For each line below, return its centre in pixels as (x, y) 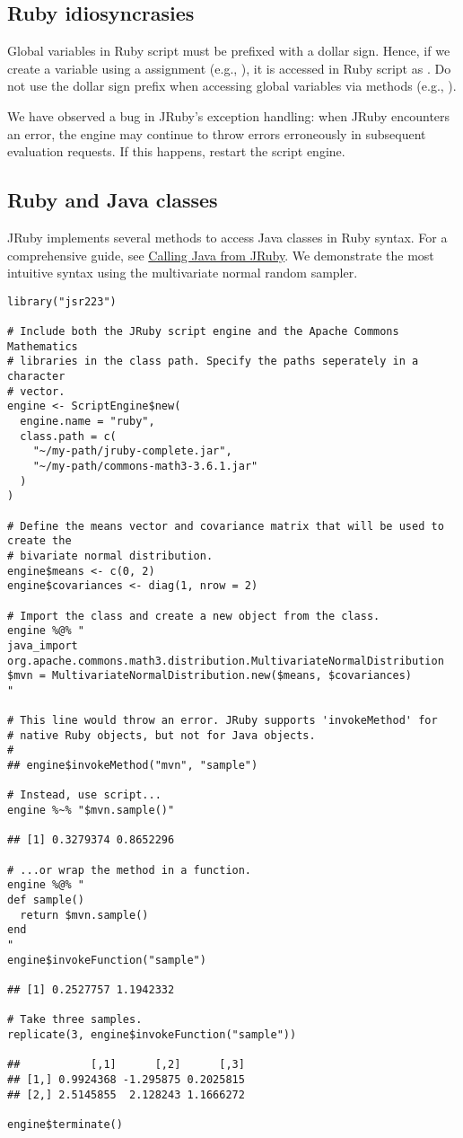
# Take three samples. (75, 1020)
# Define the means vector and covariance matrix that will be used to (226, 526)
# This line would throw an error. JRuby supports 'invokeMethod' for (223, 721)
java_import (43, 645)
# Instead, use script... (84, 795)
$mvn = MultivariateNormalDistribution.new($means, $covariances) (210, 676)
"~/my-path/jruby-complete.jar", (132, 451)
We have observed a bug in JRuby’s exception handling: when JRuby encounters (229, 115)
